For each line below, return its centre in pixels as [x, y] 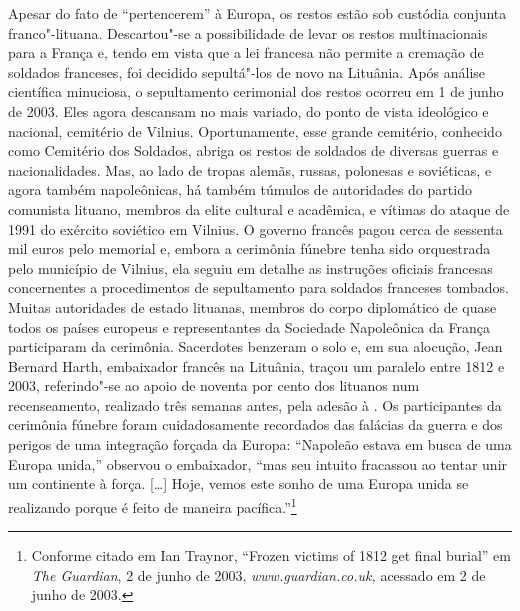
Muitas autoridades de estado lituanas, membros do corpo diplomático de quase [252, 306]
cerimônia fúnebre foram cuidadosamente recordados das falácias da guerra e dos [255, 424]
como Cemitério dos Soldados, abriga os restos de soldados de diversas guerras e [253, 150]
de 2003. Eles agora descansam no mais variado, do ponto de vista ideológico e [248, 110]
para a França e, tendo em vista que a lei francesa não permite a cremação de [246, 52]
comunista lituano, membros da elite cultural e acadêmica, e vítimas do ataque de [259, 208]
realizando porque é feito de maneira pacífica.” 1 [152, 505]
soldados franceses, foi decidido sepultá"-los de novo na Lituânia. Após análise [247, 71]
